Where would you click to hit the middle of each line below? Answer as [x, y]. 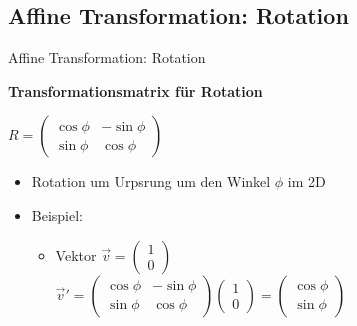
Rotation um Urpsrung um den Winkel [151, 181]
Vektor [76, 254]
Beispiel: [57, 214]
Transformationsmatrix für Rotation [135, 90]
